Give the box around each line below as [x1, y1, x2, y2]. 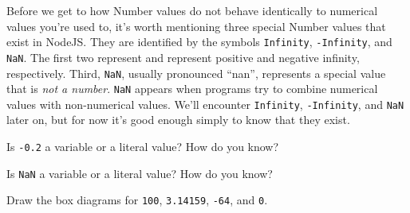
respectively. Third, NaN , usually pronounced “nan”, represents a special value [6, 64, 386, 81]
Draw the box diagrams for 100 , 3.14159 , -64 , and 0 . [6, 192, 268, 208]
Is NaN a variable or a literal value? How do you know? [6, 165, 273, 181]
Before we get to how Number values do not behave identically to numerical [6, 2, 378, 18]
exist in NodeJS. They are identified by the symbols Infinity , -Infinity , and [6, 33, 392, 50]
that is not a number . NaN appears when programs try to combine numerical [6, 80, 378, 97]
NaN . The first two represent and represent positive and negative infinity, [6, 48, 360, 65]
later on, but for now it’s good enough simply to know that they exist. [6, 111, 350, 128]
